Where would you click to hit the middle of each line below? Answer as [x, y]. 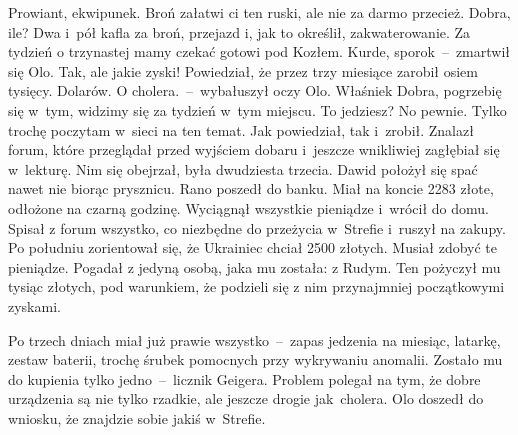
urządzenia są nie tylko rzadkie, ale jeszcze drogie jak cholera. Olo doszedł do [246, 398]
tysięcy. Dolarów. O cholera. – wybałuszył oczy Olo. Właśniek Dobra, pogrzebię [255, 90]
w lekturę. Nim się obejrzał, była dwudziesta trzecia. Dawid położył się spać [243, 168]
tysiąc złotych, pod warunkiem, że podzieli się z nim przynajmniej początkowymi [256, 286]
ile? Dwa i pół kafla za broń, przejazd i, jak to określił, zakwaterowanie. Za [239, 31]
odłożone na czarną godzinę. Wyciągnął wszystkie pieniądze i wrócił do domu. [249, 207]
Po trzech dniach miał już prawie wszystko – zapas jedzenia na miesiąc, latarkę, [254, 339]
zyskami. [34, 305]
